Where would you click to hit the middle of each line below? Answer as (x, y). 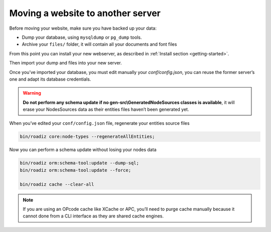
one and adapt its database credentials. (50, 79)
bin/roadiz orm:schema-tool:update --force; (76, 170)
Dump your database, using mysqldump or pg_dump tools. (82, 37)
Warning (32, 93)
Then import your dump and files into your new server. (66, 63)
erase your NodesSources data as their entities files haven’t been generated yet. (106, 109)
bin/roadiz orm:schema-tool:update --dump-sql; (79, 163)
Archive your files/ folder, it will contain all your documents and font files (99, 44)
